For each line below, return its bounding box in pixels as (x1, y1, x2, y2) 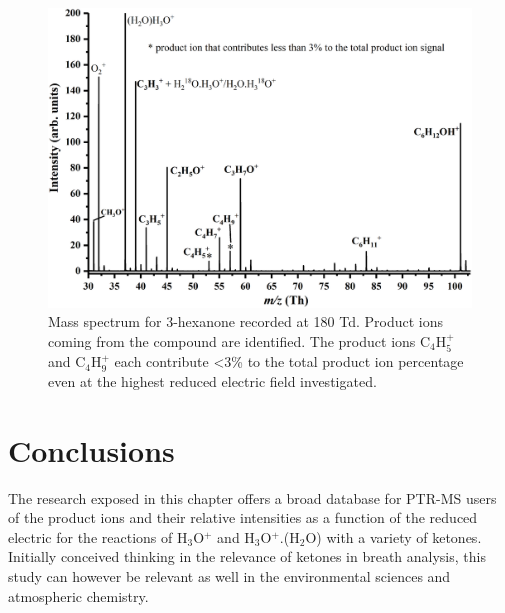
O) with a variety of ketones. (305, 526, 482, 547)
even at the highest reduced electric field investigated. (48, 370, 377, 391)
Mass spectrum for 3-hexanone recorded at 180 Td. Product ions (48, 311, 444, 332)
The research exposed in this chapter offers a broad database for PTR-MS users (8, 487, 497, 508)
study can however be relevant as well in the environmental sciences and (8, 566, 451, 587)
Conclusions (8, 429, 175, 470)
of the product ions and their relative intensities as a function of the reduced (8, 507, 478, 528)
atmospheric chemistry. (8, 585, 149, 606)
